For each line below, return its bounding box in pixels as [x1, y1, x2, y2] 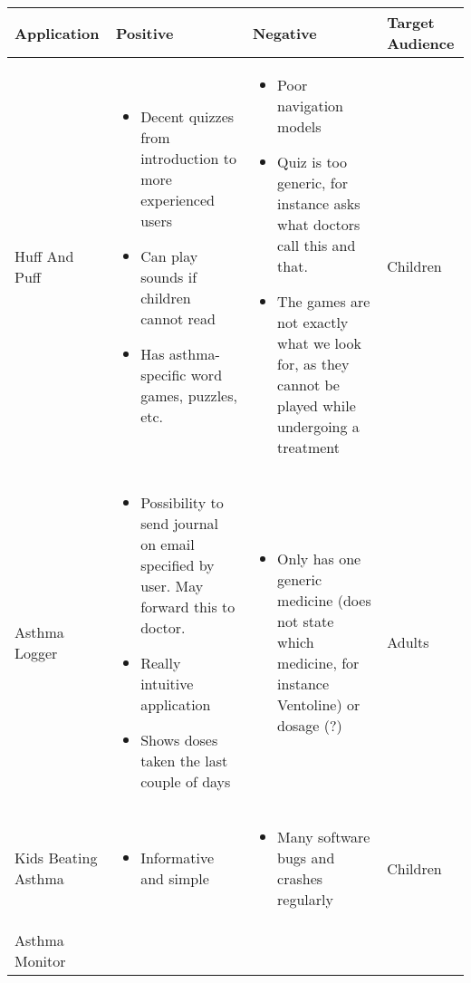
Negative [252, 22, 317, 43]
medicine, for [277, 652, 360, 673]
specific [140, 363, 187, 385]
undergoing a [277, 416, 360, 437]
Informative [140, 847, 215, 868]
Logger [14, 641, 58, 663]
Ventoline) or [277, 694, 360, 715]
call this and [277, 235, 356, 255]
